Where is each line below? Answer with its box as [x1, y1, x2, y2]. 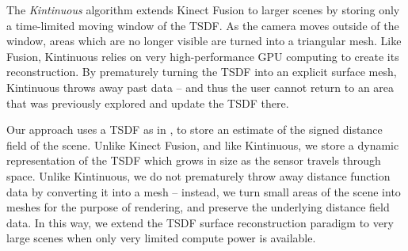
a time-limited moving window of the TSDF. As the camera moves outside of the [6, 17, 399, 33]
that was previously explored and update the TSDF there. [6, 94, 289, 111]
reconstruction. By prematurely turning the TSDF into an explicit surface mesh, [6, 63, 397, 80]
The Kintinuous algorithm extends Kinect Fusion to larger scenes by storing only [6, 2, 400, 17]
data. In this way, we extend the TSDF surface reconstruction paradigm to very [6, 214, 394, 230]
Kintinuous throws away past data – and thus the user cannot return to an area [6, 78, 395, 95]
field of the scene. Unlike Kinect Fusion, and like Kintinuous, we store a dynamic [6, 136, 399, 153]
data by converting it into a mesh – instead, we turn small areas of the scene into [6, 183, 401, 200]
